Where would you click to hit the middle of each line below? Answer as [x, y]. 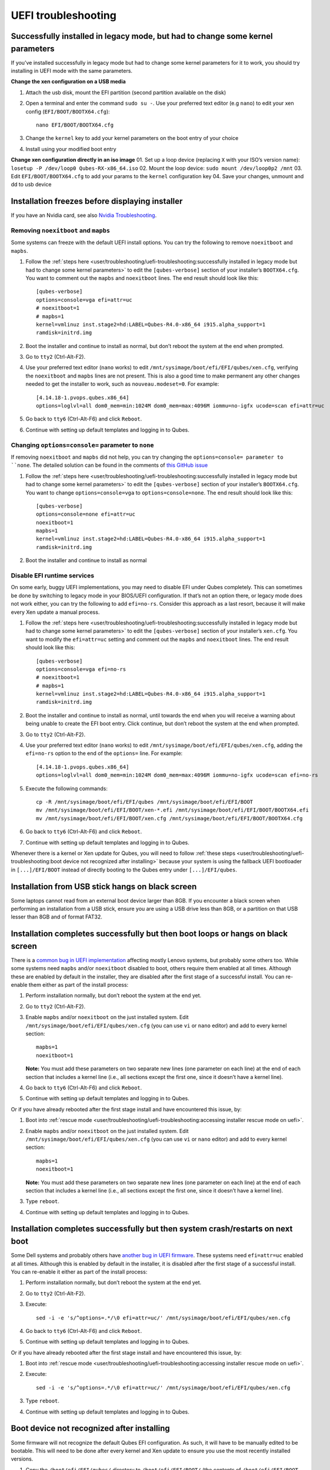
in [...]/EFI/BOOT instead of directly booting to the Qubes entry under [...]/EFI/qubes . [124, 870]
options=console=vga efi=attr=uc [84, 300]
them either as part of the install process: [79, 985]
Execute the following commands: [67, 789]
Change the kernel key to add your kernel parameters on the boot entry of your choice [132, 138]
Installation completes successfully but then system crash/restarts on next [152, 1229]
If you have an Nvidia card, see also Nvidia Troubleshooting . [84, 215]
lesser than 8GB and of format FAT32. [57, 917]
